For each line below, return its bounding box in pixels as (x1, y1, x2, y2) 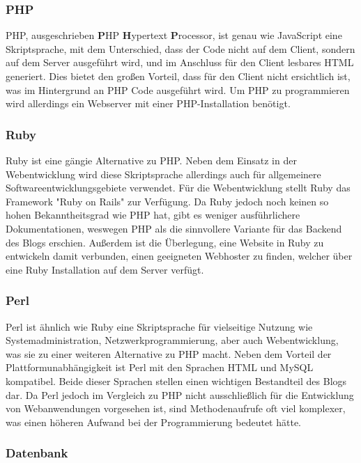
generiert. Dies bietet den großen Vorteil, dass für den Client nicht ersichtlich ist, (6, 69, 351, 83)
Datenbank (6, 444, 68, 462)
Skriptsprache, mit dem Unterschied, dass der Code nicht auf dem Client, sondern (6, 41, 355, 56)
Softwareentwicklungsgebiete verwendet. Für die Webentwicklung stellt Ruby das (6, 180, 351, 195)
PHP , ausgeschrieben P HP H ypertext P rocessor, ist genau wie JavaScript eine (6, 28, 342, 42)
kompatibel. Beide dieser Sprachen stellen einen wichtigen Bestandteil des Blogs (6, 373, 347, 388)
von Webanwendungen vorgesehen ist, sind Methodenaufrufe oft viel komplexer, (6, 401, 346, 416)
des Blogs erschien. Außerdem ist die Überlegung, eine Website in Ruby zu (6, 235, 324, 249)
